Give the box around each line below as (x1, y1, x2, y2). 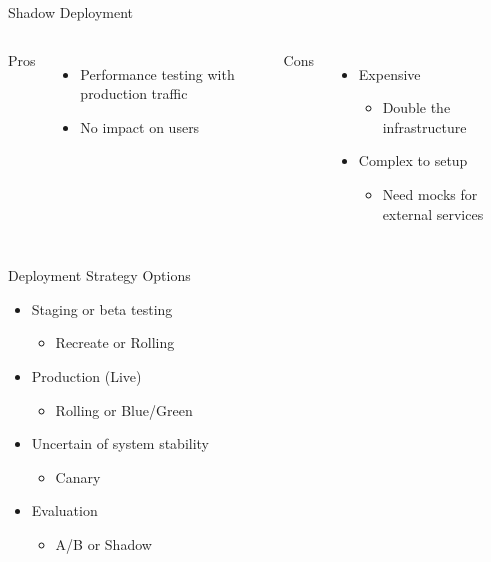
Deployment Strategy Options (8, 265, 191, 286)
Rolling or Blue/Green (55, 399, 193, 420)
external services (382, 203, 484, 224)
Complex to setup (358, 150, 468, 171)
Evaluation (31, 500, 98, 521)
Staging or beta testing (31, 298, 173, 319)
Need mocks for (382, 183, 478, 204)
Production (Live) (31, 365, 142, 386)
